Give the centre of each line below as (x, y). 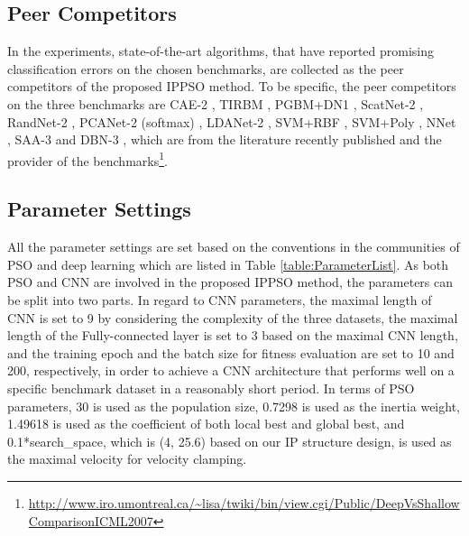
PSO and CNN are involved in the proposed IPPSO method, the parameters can (230, 282)
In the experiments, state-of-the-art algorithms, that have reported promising (221, 51)
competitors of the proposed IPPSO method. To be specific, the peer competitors (232, 86)
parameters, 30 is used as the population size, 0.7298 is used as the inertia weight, (234, 406)
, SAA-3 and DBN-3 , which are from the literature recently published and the (225, 139)
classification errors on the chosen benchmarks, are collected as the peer (206, 68)
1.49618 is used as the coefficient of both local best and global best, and (206, 424)
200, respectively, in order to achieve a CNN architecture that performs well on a (231, 370)
